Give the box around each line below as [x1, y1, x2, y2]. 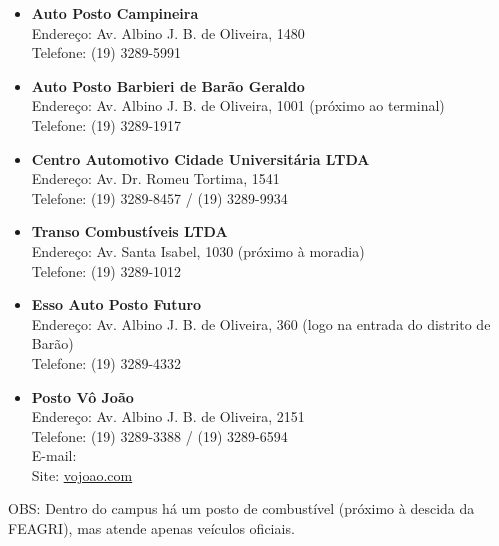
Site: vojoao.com [31, 464, 133, 485]
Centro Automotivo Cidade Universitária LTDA [31, 148, 370, 169]
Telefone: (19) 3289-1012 [31, 260, 182, 281]
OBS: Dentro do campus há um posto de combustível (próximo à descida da [8, 498, 475, 519]
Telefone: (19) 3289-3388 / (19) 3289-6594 [31, 425, 288, 446]
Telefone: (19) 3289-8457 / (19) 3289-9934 [31, 187, 288, 208]
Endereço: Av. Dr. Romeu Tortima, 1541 [31, 168, 280, 189]
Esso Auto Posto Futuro [31, 294, 202, 315]
